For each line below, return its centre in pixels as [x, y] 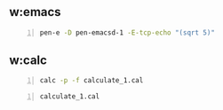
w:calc [28, 60]
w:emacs [35, 12]
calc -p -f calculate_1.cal [92, 81]
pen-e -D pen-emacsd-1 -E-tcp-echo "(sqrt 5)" [127, 32]
